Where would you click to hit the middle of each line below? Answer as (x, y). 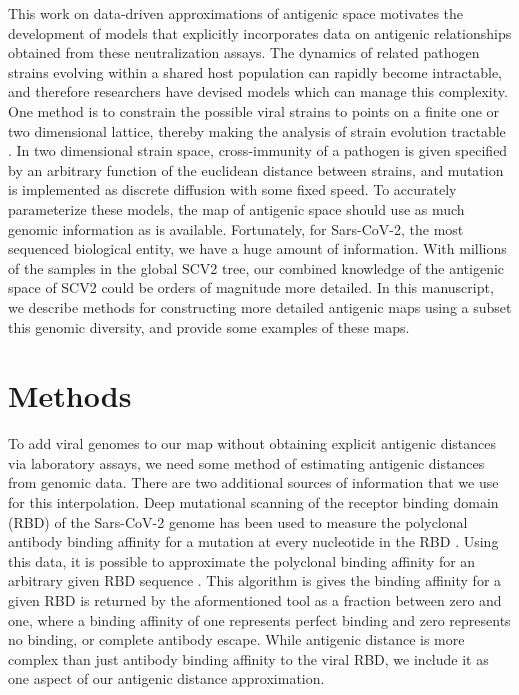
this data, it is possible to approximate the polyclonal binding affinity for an (242, 560)
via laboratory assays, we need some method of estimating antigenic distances (246, 462)
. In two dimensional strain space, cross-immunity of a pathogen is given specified (258, 150)
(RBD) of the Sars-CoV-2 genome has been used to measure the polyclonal (238, 521)
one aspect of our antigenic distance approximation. (166, 678)
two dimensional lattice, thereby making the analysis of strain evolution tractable (257, 130)
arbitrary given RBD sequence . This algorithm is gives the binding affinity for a (255, 580)
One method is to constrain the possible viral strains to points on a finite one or (254, 110)
